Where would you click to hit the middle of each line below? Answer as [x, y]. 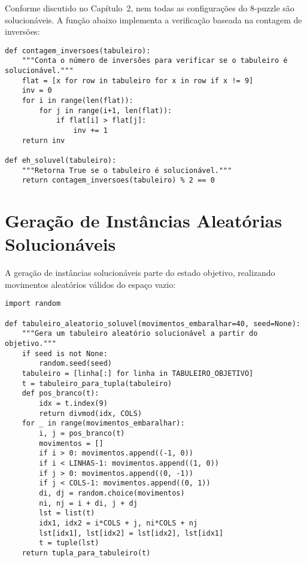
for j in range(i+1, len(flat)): [106, 110]
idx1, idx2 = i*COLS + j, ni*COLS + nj [118, 523]
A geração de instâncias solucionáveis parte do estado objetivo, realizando [140, 273]
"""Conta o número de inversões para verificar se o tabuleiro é [155, 61]
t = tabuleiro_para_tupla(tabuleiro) [97, 383]
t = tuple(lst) [69, 543]
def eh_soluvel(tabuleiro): [61, 160]
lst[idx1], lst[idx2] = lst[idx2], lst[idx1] [131, 533]
